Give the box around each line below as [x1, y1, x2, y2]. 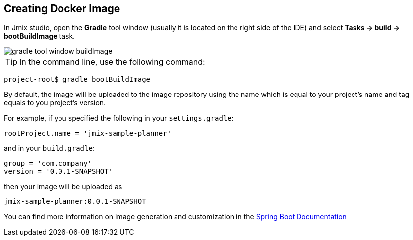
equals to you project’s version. [4, 98, 106, 107]
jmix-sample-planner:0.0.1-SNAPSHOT [4, 197, 146, 206]
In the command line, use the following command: [19, 57, 205, 67]
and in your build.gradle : [4, 144, 95, 153]
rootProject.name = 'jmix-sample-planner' [4, 129, 172, 138]
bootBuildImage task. [4, 32, 75, 41]
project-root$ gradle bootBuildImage [4, 75, 151, 84]
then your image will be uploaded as [4, 182, 122, 191]
